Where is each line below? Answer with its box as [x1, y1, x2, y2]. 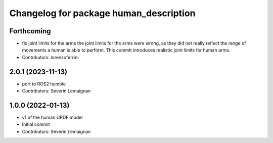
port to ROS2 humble [22, 81, 66, 87]
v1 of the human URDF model [22, 114, 83, 121]
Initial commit [22, 121, 50, 127]
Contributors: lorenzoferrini [22, 54, 79, 60]
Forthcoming [9, 27, 51, 35]
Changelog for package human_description [9, 8, 196, 19]
